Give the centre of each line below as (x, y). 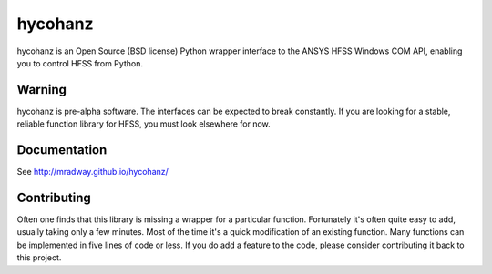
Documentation (62, 150)
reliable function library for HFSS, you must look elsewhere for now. (143, 124)
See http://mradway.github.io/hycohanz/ (92, 172)
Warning (42, 90)
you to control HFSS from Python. (80, 63)
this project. (39, 258)
